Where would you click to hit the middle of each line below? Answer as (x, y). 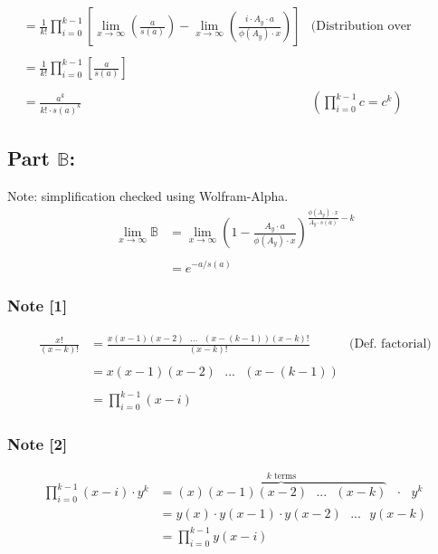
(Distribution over (361, 27)
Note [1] (38, 306)
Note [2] (38, 443)
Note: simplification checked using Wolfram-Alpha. (148, 196)
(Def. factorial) (390, 344)
